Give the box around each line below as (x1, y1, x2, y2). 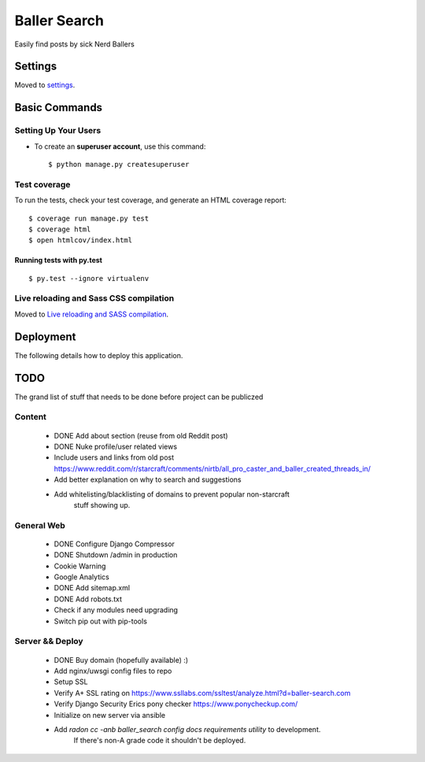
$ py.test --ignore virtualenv (28, 274, 150, 283)
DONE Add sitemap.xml (54, 583, 130, 593)
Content (14, 412, 47, 423)
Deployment (14, 330, 76, 343)
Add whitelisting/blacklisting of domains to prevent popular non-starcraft (54, 489, 290, 499)
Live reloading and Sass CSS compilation (14, 293, 175, 304)
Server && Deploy (14, 636, 83, 647)
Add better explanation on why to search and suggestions (54, 475, 242, 484)
